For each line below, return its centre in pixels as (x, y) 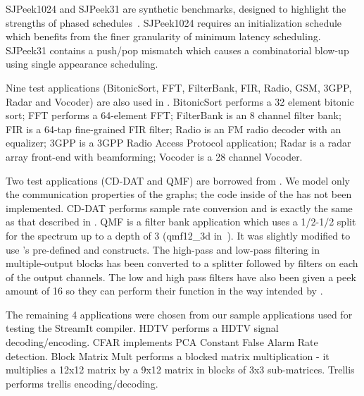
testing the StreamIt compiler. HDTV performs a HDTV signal (142, 328)
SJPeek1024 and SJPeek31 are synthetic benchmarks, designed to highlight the (176, 8)
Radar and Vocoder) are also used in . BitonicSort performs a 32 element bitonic (180, 101)
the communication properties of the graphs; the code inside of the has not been (179, 194)
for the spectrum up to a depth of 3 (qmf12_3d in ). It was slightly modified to (178, 235)
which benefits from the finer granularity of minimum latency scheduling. (163, 36)
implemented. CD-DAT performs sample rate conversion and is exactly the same (179, 208)
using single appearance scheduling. (82, 64)
